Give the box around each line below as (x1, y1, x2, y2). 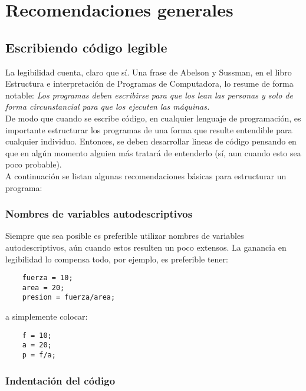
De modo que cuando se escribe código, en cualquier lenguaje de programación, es (5, 111, 301, 124)
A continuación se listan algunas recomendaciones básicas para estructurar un (5, 169, 287, 182)
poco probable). (5, 158, 62, 170)
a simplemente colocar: (5, 310, 88, 323)
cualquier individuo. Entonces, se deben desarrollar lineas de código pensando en (5, 135, 297, 147)
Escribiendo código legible (5, 38, 167, 56)
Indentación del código (5, 373, 116, 387)
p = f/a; (22, 350, 56, 359)
